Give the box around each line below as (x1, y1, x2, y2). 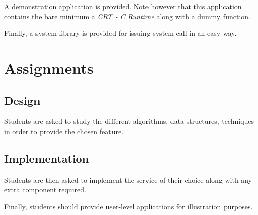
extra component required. (4, 184, 86, 195)
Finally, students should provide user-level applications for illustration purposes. (4, 201, 253, 211)
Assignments (4, 57, 94, 78)
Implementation (4, 150, 89, 166)
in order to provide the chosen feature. (4, 125, 124, 136)
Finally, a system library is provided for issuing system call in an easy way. (4, 28, 237, 38)
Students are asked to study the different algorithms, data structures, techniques (4, 116, 254, 126)
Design (4, 92, 41, 108)
